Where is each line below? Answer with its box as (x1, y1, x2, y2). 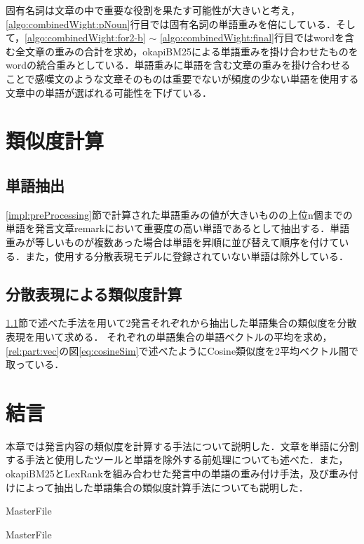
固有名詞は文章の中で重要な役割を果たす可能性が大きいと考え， (6, 3, 300, 17)
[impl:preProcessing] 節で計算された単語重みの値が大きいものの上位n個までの (6, 207, 353, 222)
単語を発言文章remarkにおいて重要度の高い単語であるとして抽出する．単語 (6, 221, 350, 236)
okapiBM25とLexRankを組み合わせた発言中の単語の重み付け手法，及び (6, 466, 329, 480)
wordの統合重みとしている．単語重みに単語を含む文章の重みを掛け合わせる (6, 57, 351, 72)
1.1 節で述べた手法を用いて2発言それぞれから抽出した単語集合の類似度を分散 (6, 315, 357, 330)
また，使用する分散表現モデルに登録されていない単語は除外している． (25, 248, 349, 263)
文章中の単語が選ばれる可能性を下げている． (6, 85, 212, 100)
